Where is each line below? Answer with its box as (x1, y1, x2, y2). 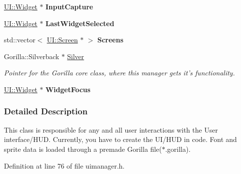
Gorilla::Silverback (4, 51, 60, 61)
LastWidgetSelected (45, 18, 115, 28)
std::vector (4, 35, 35, 45)
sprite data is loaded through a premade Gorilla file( (4, 143, 162, 154)
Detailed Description (4, 105, 88, 117)
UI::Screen (47, 35, 78, 45)
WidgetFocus (45, 84, 90, 94)
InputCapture (45, 1, 93, 11)
